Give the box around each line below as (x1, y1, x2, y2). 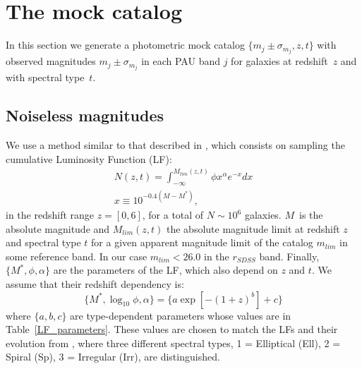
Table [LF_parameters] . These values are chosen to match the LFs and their (6, 322, 338, 337)
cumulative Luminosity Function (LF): (6, 151, 172, 166)
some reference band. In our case (6, 248, 147, 263)
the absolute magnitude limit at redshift (167, 221, 340, 236)
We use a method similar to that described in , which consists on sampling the (6, 138, 345, 152)
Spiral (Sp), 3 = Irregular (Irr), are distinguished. (6, 349, 220, 364)
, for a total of (142, 207, 204, 222)
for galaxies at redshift (231, 54, 328, 68)
